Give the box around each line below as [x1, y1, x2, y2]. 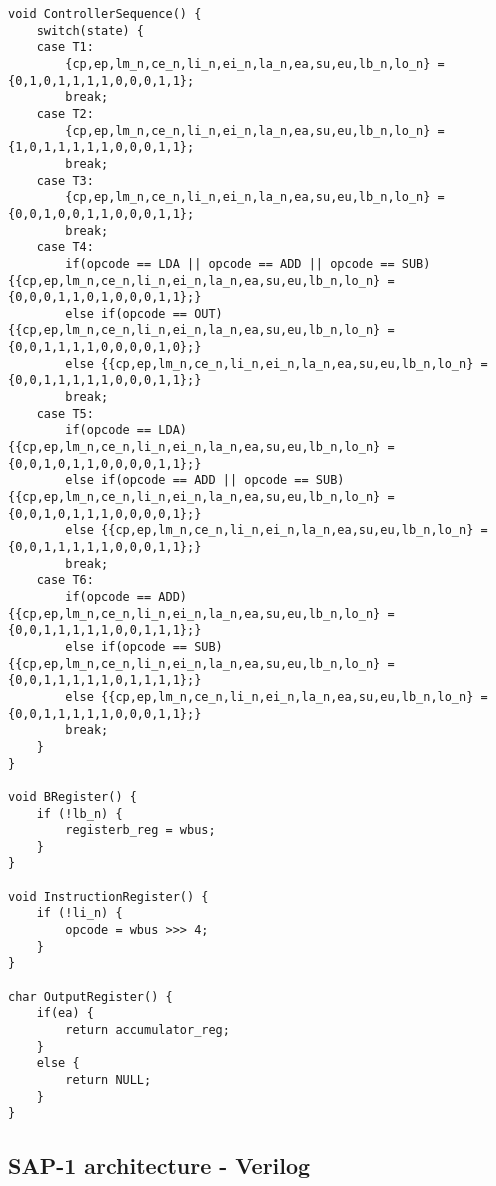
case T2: [36, 106, 94, 121]
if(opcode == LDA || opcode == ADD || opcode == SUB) [65, 256, 431, 271]
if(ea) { [36, 1006, 94, 1021]
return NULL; [65, 1073, 152, 1087]
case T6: [36, 573, 94, 588]
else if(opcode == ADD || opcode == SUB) [65, 473, 345, 488]
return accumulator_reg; [65, 1023, 230, 1038]
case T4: [36, 240, 94, 255]
